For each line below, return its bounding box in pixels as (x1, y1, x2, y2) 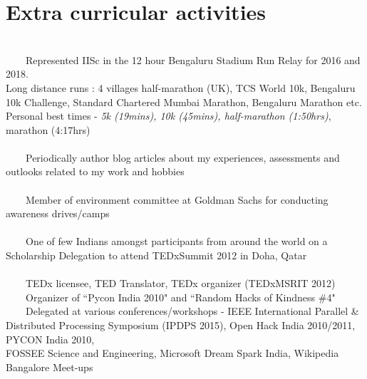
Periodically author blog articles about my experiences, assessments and (25, 150, 340, 165)
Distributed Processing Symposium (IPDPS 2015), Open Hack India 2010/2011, (6, 318, 356, 332)
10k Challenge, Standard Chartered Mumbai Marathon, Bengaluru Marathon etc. (6, 94, 362, 109)
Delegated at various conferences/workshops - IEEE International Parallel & (25, 303, 359, 318)
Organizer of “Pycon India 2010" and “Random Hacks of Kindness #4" (25, 289, 336, 304)
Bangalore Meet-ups (6, 359, 93, 374)
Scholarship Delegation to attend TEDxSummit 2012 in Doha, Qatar (6, 248, 307, 263)
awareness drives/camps (6, 206, 110, 221)
